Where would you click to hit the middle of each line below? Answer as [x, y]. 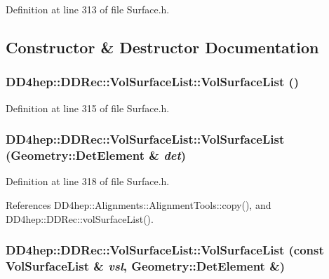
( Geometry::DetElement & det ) [96, 155]
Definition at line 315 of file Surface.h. [88, 108]
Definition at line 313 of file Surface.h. [88, 9]
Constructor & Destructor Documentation [162, 47]
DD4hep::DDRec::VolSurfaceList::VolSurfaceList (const [165, 250]
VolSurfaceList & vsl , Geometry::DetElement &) [146, 265]
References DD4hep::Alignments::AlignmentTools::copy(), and [139, 204]
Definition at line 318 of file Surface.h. [88, 181]
